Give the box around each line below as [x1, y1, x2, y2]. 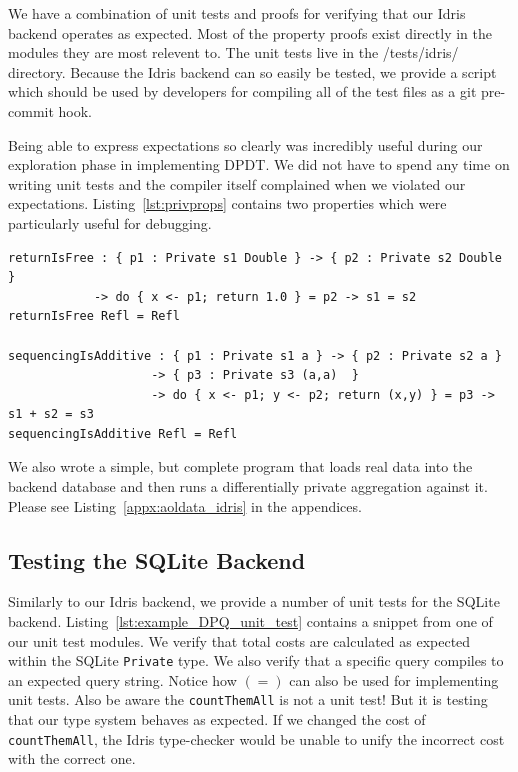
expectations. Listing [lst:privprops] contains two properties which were [8, 193, 447, 214]
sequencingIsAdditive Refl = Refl [8, 426, 238, 441]
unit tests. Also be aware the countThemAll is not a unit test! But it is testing [8, 689, 488, 710]
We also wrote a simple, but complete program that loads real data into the [8, 456, 473, 477]
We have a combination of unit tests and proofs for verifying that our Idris [8, 3, 466, 23]
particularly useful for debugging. [8, 212, 212, 233]
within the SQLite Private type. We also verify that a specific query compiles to [8, 650, 504, 671]
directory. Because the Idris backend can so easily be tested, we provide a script [8, 61, 497, 82]
